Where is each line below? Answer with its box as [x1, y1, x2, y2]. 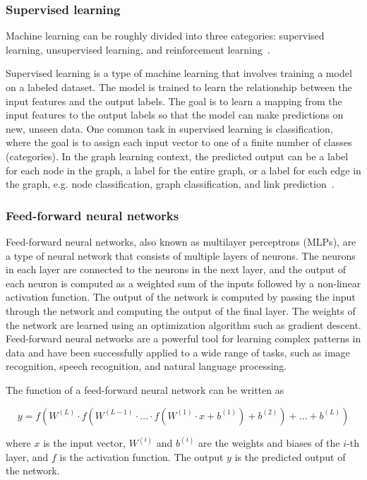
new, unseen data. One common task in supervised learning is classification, [6, 121, 333, 136]
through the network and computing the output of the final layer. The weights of [6, 303, 356, 318]
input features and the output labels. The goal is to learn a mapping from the [6, 93, 342, 108]
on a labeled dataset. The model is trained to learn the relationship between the [6, 80, 352, 94]
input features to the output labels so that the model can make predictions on [6, 107, 344, 122]
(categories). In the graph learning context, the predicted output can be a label [6, 148, 349, 163]
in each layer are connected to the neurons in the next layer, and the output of [6, 262, 347, 277]
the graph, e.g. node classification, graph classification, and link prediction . [6, 176, 335, 191]
